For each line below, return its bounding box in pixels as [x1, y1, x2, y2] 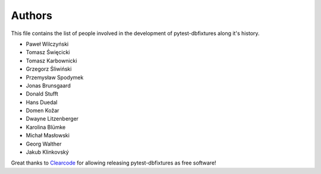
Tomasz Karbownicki [26, 57, 77, 64]
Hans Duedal [26, 99, 58, 106]
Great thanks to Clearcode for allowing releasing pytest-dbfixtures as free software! [11, 159, 216, 166]
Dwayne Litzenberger [26, 115, 79, 122]
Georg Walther [26, 140, 62, 147]
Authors [11, 9, 53, 22]
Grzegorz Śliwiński [26, 65, 72, 72]
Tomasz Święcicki [26, 49, 70, 56]
